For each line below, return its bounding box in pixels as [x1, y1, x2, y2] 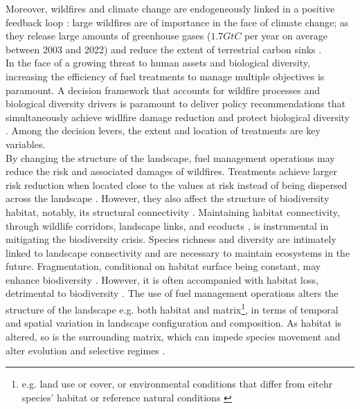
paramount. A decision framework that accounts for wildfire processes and [6, 82, 321, 97]
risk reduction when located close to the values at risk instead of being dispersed [6, 177, 348, 192]
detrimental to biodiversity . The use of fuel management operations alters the [6, 286, 339, 300]
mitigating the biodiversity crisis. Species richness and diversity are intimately [6, 232, 336, 246]
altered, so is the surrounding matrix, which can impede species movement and [6, 329, 341, 343]
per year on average [244, 28, 327, 43]
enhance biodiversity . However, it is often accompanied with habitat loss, [6, 272, 318, 287]
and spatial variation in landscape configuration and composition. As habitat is [6, 316, 342, 330]
